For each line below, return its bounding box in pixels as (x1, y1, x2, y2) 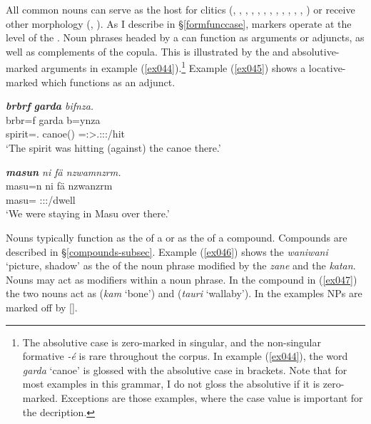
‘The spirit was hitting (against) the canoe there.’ (6, 140, 221, 155)
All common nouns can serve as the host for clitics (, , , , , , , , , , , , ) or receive (6, 2, 355, 16)
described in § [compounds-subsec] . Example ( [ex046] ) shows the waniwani (6, 244, 328, 259)
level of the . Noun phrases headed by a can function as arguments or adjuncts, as (6, 30, 365, 45)
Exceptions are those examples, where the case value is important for (61, 390, 363, 405)
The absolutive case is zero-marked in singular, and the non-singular (22, 334, 322, 349)
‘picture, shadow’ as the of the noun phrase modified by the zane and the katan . (6, 258, 356, 273)
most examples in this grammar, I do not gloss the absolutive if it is (22, 376, 320, 391)
